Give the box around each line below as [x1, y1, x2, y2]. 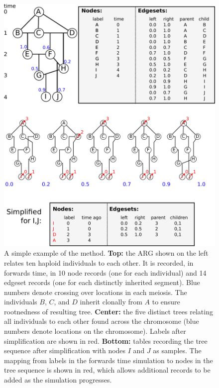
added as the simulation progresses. [4, 375, 112, 385]
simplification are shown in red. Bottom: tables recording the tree [4, 335, 208, 346]
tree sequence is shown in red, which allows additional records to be [4, 365, 211, 375]
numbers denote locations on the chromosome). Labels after [4, 326, 186, 336]
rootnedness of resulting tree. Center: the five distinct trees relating [4, 306, 213, 316]
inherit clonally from [80, 296, 142, 307]
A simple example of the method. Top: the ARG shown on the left [4, 248, 209, 258]
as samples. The [153, 345, 202, 356]
